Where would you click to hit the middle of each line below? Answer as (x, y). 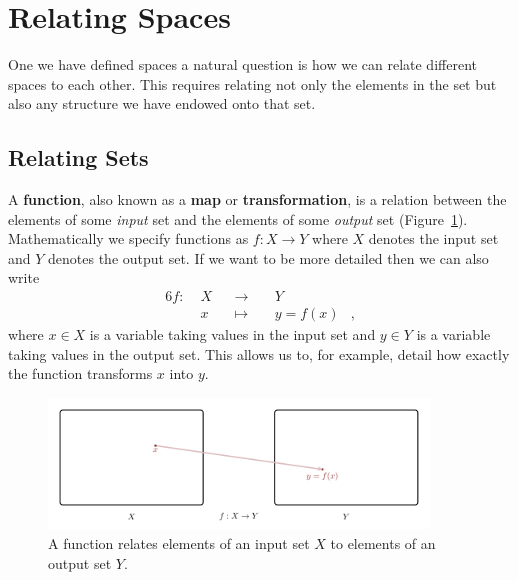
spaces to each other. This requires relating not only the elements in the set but (252, 83)
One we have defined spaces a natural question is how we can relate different (242, 64)
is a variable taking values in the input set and (232, 334)
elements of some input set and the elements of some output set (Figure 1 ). (238, 218)
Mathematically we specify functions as (128, 238)
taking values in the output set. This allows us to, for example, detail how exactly (259, 353)
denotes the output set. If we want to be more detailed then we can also (268, 257)
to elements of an (383, 543)
